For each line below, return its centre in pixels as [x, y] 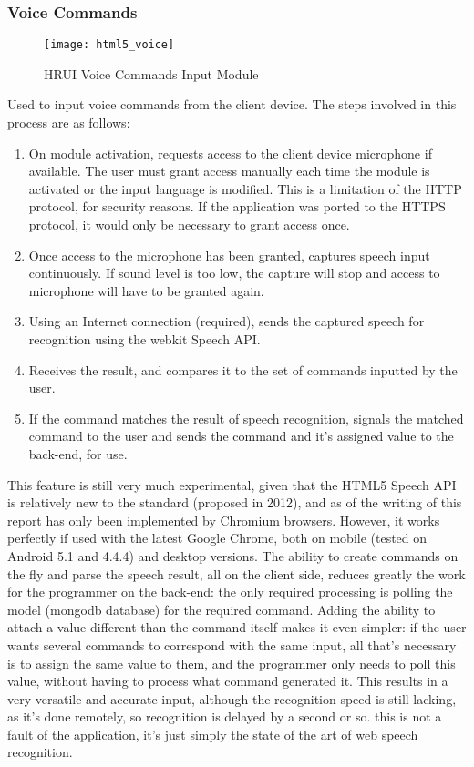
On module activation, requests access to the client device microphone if [230, 153]
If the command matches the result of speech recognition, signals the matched [246, 418]
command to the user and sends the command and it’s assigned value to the [241, 436]
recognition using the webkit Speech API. [144, 339]
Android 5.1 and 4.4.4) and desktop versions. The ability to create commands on [233, 555]
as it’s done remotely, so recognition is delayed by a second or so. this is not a [225, 716]
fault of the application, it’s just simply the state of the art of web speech [213, 734]
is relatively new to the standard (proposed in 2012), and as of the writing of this [235, 502]
